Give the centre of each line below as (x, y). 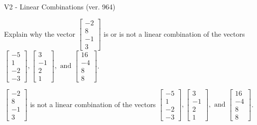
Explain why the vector (40, 33)
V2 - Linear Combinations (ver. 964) (60, 6)
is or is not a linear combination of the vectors (174, 33)
